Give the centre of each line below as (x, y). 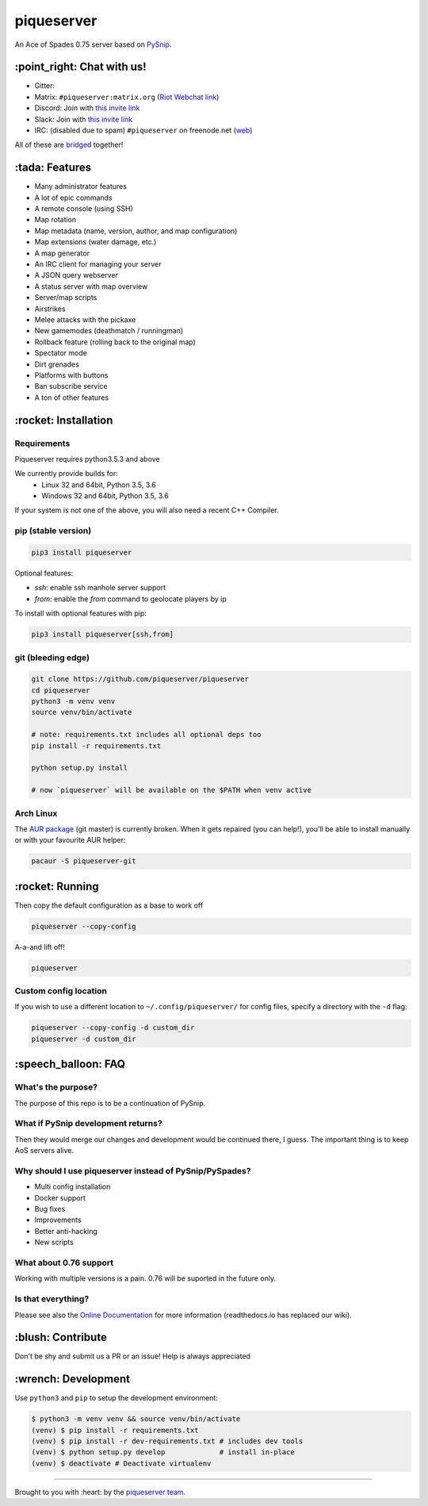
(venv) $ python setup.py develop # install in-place (163, 1452)
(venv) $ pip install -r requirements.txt (115, 1430)
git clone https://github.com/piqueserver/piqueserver (140, 679)
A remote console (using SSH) (84, 209)
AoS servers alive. (44, 1151)
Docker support (60, 1197)
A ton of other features (72, 398)
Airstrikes (50, 309)
